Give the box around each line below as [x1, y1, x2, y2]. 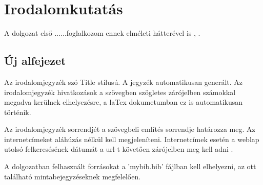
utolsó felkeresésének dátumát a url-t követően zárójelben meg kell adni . [4, 144, 233, 154]
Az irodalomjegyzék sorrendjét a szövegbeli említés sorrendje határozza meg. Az [4, 124, 255, 134]
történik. [4, 106, 31, 117]
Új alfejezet [4, 53, 66, 68]
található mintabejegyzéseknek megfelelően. [4, 171, 141, 181]
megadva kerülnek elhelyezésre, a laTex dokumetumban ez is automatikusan [4, 97, 242, 107]
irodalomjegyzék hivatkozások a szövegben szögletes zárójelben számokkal [4, 86, 236, 97]
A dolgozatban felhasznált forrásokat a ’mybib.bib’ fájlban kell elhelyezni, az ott [4, 161, 256, 172]
